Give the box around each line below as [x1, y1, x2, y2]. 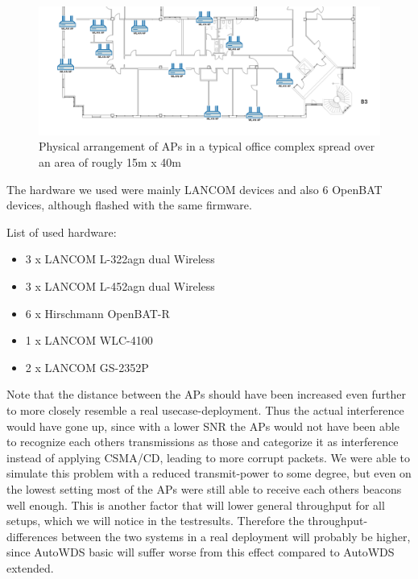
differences [6, 527, 58, 544]
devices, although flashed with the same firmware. [6, 196, 252, 213]
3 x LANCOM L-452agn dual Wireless [25, 277, 215, 294]
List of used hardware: [6, 223, 117, 240]
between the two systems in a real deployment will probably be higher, [61, 527, 411, 544]
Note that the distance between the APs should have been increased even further [6, 386, 407, 403]
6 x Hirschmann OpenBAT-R [25, 304, 170, 321]
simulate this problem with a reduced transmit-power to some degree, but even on [6, 465, 412, 482]
